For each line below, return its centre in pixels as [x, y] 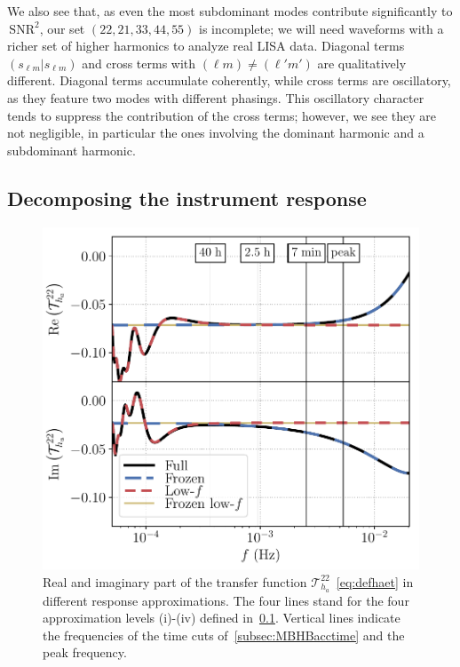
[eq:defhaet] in [375, 581]
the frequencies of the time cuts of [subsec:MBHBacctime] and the [224, 635]
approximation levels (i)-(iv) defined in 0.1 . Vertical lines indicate [222, 618]
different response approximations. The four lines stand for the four [226, 600]
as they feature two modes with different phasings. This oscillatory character [216, 97]
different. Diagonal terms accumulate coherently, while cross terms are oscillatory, [229, 80]
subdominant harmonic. [71, 150]
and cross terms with [139, 63]
